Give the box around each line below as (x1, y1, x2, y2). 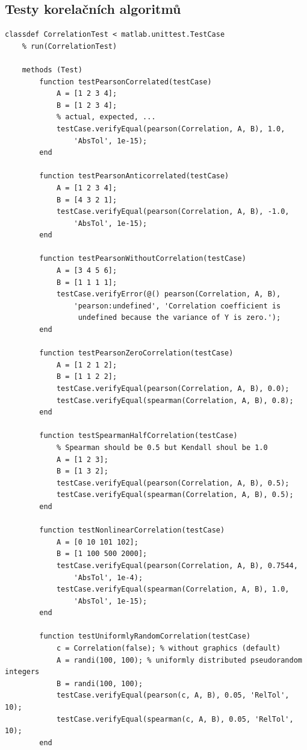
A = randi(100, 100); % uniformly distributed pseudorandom (56, 655, 302, 664)
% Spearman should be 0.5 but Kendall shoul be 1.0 (56, 443, 268, 452)
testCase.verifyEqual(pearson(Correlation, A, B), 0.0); (56, 384, 290, 393)
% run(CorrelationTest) (22, 42, 117, 51)
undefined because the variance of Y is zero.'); (78, 313, 281, 322)
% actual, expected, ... (56, 113, 156, 122)
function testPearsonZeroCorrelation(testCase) (39, 349, 234, 358)
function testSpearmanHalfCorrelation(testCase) (39, 431, 238, 440)
